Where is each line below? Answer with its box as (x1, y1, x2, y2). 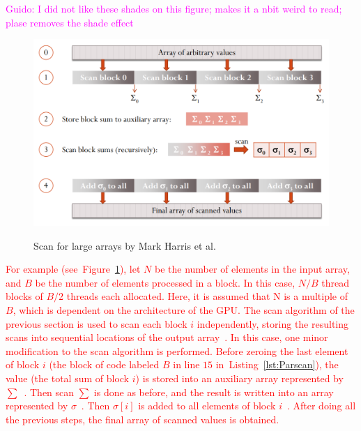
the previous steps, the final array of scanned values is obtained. (6, 411, 279, 426)
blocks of (6, 289, 43, 303)
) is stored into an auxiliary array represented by (135, 370, 344, 385)
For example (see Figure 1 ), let (6, 262, 141, 276)
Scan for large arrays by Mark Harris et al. (33, 238, 216, 252)
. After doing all (286, 398, 356, 413)
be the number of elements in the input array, (155, 262, 350, 276)
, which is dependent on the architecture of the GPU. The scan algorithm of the (13, 302, 355, 317)
